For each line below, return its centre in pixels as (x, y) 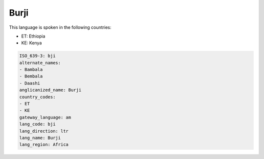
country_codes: (37, 97)
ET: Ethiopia (33, 36)
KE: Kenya (32, 43)
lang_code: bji (37, 124)
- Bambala (31, 70)
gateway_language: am (45, 117)
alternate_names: (40, 63)
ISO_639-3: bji (37, 56)
